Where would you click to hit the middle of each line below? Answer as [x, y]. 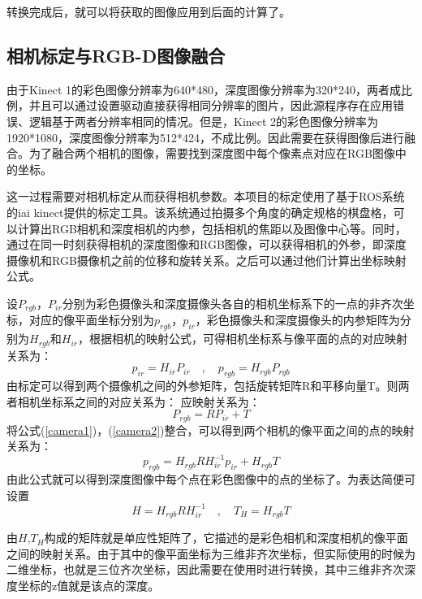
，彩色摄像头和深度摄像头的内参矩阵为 [297, 320]
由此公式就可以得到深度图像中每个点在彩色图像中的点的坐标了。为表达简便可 [211, 479]
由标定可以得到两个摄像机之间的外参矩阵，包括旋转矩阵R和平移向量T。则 [202, 386]
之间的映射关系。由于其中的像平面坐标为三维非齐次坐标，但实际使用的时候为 [211, 553]
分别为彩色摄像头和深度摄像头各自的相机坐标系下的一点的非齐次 [233, 303]
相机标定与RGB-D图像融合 [116, 55]
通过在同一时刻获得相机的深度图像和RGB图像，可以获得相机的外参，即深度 [207, 244]
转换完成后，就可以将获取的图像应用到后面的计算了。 [149, 11]
